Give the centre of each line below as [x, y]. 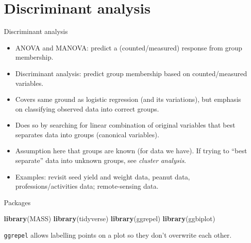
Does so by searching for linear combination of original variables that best [125, 125]
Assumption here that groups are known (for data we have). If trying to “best [131, 151]
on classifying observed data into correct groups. [87, 108]
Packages [17, 202]
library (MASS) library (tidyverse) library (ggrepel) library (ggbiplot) [110, 219]
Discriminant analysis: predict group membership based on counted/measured [131, 73]
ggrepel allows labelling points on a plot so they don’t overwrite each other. [118, 235]
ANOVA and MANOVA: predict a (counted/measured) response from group [129, 47]
